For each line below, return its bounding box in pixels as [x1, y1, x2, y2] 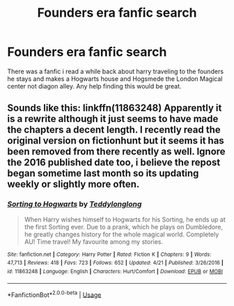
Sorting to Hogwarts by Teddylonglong [7, 199, 142, 209]
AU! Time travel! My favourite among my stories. [24, 237, 164, 245]
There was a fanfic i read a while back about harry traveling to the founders [7, 67, 224, 75]
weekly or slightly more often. [7, 178, 140, 190]
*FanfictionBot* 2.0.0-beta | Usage [7, 289, 102, 299]
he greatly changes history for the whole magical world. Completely [24, 230, 219, 238]
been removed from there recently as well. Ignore [7, 146, 226, 158]
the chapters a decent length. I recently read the [7, 124, 221, 136]
